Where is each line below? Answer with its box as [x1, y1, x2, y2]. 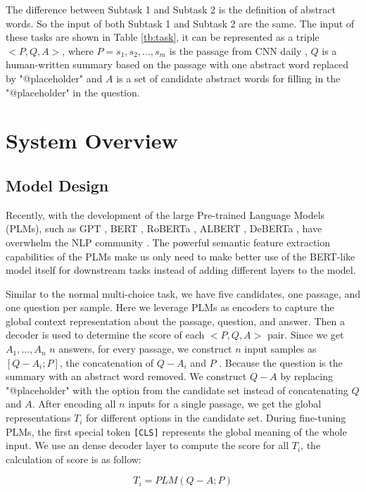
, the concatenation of [59, 355, 154, 370]
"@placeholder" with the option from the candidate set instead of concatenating [6, 382, 348, 397]
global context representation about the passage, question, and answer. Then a [6, 313, 345, 328]
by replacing [280, 369, 333, 384]
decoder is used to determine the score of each [6, 327, 205, 342]
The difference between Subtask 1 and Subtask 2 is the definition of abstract [6, 2, 336, 16]
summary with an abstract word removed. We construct [6, 369, 247, 384]
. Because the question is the [219, 355, 343, 370]
